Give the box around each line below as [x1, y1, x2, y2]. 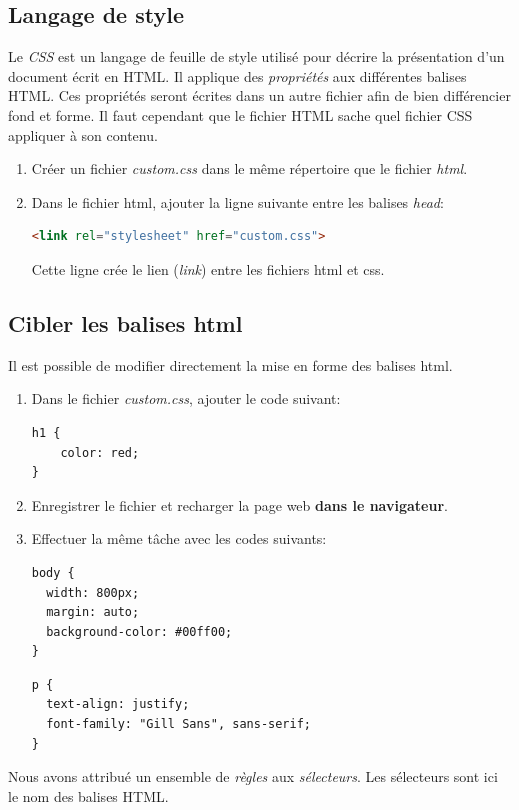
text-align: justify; [46, 697, 190, 712]
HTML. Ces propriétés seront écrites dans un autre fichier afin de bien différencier [8, 85, 511, 106]
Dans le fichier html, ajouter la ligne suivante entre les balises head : [31, 191, 444, 212]
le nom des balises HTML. [8, 785, 169, 806]
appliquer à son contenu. [8, 124, 158, 145]
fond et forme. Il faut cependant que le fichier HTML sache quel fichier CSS [8, 104, 473, 125]
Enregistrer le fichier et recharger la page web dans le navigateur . [31, 494, 448, 515]
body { [31, 565, 75, 580]
